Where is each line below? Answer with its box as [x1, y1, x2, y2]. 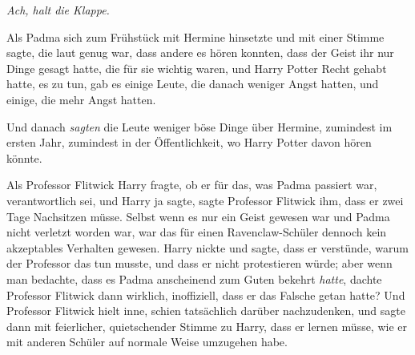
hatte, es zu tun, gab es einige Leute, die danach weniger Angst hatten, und [6, 75, 379, 92]
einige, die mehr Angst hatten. [6, 91, 156, 107]
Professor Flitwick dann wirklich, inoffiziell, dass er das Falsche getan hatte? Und [6, 286, 405, 303]
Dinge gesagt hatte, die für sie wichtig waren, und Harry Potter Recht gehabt [6, 59, 387, 76]
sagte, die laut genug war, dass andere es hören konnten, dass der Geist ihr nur [6, 44, 394, 61]
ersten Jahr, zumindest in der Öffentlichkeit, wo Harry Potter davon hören [6, 134, 372, 151]
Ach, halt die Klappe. [6, 2, 110, 18]
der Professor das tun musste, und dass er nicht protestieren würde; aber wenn [6, 255, 393, 272]
